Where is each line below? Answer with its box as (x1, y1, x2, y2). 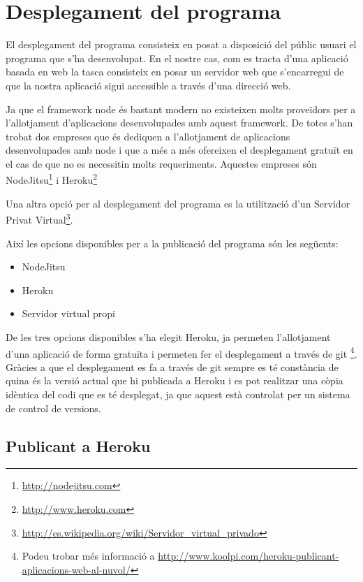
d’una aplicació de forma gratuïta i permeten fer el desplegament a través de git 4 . (6, 344, 357, 361)
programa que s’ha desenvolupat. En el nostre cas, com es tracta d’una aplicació (6, 50, 348, 65)
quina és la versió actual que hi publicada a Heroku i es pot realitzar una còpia (6, 373, 343, 388)
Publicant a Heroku (6, 435, 151, 456)
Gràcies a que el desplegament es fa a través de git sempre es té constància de (6, 359, 339, 374)
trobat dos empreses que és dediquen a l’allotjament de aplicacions (6, 129, 290, 143)
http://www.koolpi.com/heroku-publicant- (158, 548, 339, 563)
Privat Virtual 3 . (6, 210, 73, 226)
